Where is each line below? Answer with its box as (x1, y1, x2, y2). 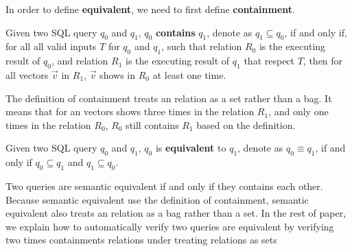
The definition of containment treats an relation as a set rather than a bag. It (5, 91, 332, 105)
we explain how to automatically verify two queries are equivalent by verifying (5, 219, 334, 233)
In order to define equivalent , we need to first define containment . (5, 2, 295, 16)
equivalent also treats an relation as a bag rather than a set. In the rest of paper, (5, 206, 347, 220)
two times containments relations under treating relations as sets (5, 232, 277, 247)
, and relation (51, 53, 108, 68)
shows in (99, 67, 135, 82)
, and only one (268, 104, 329, 119)
